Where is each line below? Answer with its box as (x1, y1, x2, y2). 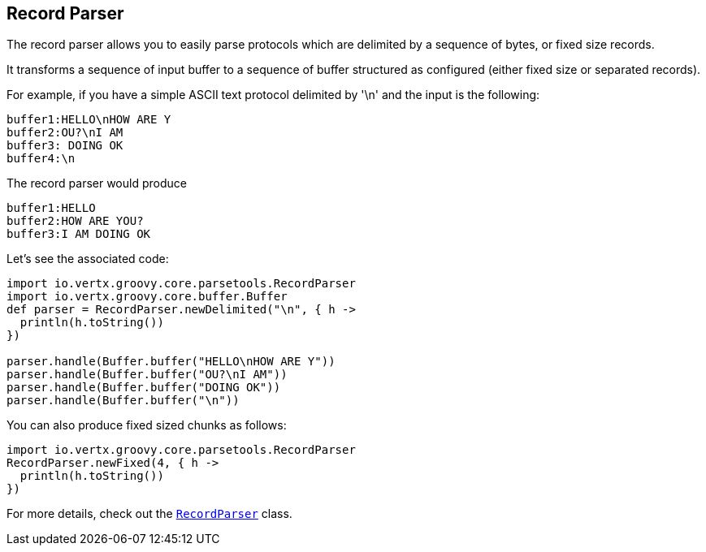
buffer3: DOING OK (6, 139, 123, 153)
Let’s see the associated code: (6, 252, 169, 266)
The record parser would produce (6, 176, 187, 191)
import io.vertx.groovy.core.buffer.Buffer (6, 290, 288, 304)
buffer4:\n (6, 152, 76, 166)
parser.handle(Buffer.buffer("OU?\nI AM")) (6, 368, 288, 382)
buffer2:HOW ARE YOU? (6, 214, 144, 228)
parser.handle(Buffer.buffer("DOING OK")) (6, 381, 281, 395)
